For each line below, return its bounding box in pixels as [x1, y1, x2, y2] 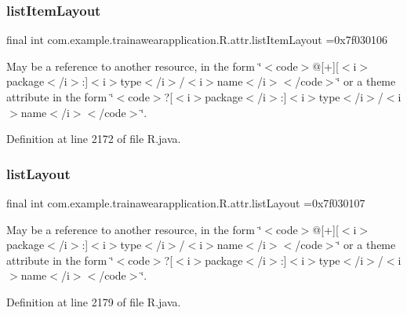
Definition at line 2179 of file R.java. [6, 293, 181, 310]
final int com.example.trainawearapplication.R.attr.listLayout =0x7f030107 [6, 195, 365, 211]
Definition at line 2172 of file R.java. [6, 130, 181, 147]
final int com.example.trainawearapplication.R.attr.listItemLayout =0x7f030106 [6, 31, 387, 48]
